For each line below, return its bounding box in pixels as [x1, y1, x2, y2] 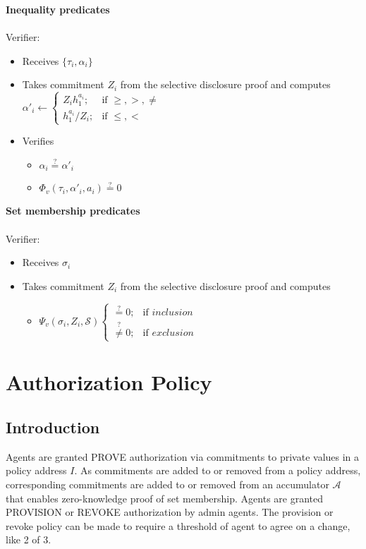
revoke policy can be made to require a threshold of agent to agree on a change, [6, 518, 350, 533]
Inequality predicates [6, 2, 110, 16]
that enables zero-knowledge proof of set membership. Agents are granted [6, 490, 324, 505]
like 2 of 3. [6, 532, 51, 547]
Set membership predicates [6, 203, 140, 218]
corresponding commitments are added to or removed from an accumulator [6, 477, 329, 492]
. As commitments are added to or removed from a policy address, [74, 463, 361, 478]
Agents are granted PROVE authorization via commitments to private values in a [6, 449, 360, 464]
